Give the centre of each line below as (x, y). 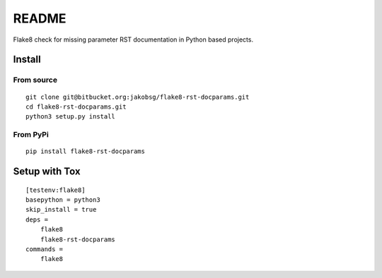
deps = (37, 219)
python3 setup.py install (71, 117)
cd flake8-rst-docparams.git (76, 107)
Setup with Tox (47, 172)
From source (35, 80)
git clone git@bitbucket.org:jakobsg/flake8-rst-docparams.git (138, 97)
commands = (45, 249)
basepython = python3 (63, 200)
